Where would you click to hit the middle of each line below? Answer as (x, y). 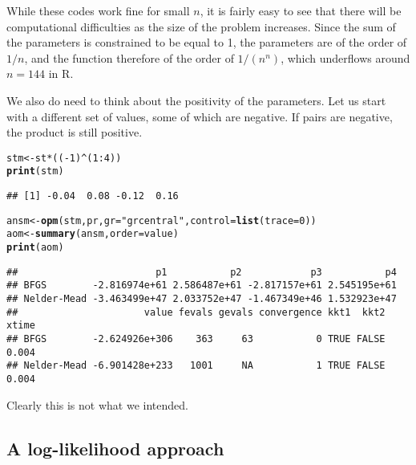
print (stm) (35, 171)
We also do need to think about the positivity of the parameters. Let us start (196, 100)
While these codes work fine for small (98, 10)
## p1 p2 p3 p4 (202, 272)
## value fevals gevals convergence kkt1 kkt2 (196, 312)
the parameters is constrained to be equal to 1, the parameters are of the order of (207, 42)
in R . (61, 73)
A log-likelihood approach (115, 448)
